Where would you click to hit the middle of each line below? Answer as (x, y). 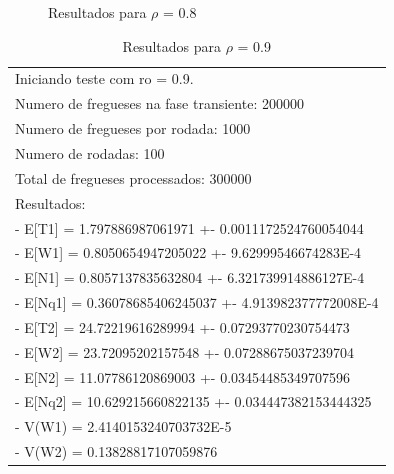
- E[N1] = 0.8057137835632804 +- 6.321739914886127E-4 (190, 277)
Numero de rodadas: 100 (90, 152)
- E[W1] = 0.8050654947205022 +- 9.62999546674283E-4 (188, 252)
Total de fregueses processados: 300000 (133, 177)
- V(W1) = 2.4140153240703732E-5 (123, 426)
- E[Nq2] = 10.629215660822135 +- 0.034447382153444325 (193, 401)
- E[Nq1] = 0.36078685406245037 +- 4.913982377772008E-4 (197, 302)
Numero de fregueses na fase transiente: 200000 (159, 103)
